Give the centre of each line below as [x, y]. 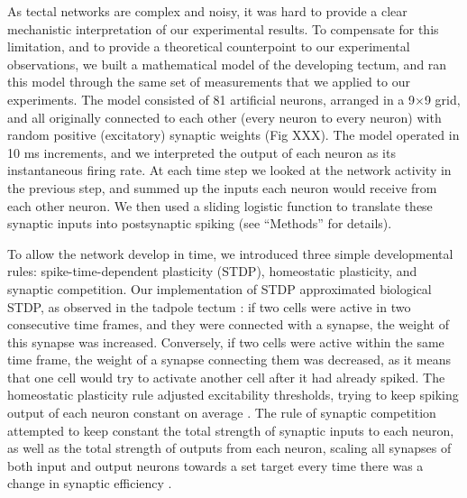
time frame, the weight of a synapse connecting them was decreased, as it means [229, 360]
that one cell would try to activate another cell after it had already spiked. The [226, 377]
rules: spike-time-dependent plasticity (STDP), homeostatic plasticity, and [212, 271]
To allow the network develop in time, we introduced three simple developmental [230, 253]
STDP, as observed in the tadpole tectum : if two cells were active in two [209, 306]
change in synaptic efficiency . [90, 483]
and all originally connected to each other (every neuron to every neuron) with [224, 117]
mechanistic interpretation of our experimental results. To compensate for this [223, 28]
